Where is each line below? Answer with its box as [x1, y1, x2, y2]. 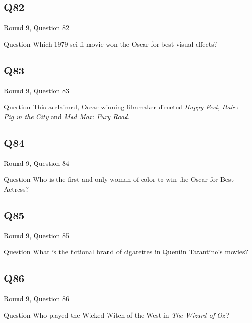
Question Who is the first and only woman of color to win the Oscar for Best [4, 174, 234, 184]
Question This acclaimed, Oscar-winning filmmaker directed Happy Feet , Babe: [4, 102, 238, 112]
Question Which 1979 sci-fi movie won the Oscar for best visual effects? [4, 38, 217, 49]
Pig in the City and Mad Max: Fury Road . [4, 111, 130, 121]
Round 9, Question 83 [4, 85, 70, 95]
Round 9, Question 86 [4, 293, 70, 303]
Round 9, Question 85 [4, 230, 70, 240]
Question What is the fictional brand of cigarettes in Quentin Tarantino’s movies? [4, 247, 249, 257]
